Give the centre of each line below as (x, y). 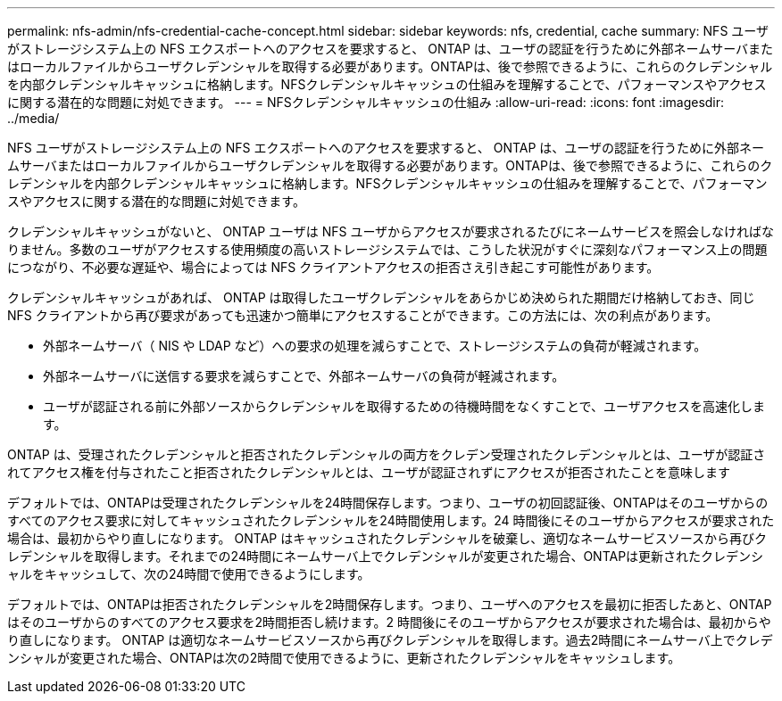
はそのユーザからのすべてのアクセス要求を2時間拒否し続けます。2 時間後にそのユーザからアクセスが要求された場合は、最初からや (389, 622)
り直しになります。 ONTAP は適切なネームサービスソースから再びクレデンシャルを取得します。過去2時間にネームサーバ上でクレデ (390, 640)
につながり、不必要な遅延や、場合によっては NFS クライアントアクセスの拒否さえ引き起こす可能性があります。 (333, 267)
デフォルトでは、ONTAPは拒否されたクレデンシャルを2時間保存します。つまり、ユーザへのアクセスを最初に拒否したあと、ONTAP (390, 604)
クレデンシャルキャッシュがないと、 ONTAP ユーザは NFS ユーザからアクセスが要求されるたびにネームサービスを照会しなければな (391, 231)
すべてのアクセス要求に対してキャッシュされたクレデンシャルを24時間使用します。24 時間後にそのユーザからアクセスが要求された (391, 520)
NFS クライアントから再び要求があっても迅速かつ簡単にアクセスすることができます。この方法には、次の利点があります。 (363, 315)
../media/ (33, 118)
